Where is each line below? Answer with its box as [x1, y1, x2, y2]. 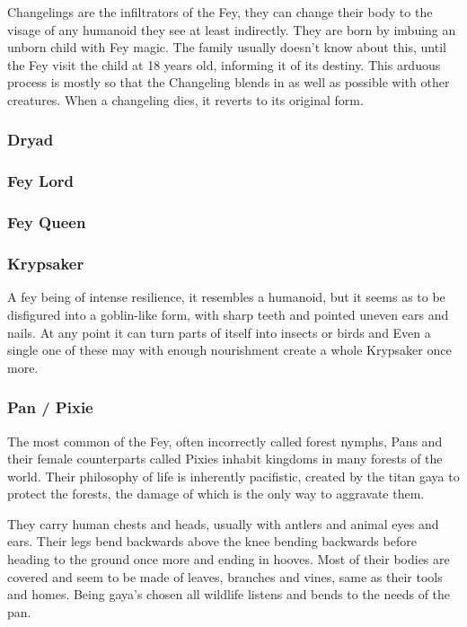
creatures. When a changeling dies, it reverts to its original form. [7, 90, 364, 109]
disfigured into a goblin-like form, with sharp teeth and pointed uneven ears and [7, 305, 449, 323]
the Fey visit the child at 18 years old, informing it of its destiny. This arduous [7, 55, 441, 74]
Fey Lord [7, 170, 75, 192]
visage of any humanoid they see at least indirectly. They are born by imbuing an [7, 20, 456, 39]
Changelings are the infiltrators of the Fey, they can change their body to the [7, 3, 433, 21]
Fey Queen [7, 211, 86, 234]
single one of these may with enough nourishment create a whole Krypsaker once [7, 340, 452, 359]
